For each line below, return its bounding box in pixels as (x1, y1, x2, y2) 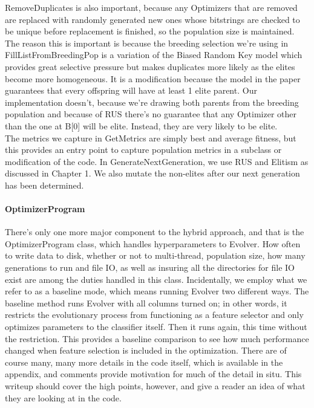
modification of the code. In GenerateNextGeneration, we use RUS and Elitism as (5, 155, 309, 167)
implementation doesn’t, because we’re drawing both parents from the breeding (5, 96, 299, 108)
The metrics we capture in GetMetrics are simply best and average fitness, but (5, 131, 296, 144)
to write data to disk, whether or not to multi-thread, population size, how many (5, 249, 306, 262)
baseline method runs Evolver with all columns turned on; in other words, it (5, 296, 287, 309)
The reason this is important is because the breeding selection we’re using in (5, 36, 289, 49)
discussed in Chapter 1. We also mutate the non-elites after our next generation (5, 167, 300, 180)
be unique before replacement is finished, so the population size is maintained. (5, 25, 295, 37)
